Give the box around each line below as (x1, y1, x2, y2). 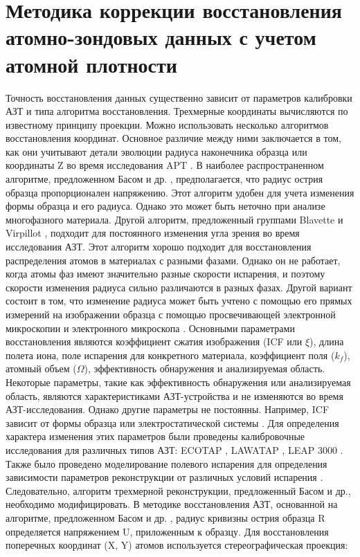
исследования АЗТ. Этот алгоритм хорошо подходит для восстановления (6, 239, 312, 254)
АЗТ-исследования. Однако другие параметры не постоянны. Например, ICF (6, 402, 330, 417)
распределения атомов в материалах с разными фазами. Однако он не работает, (6, 253, 341, 267)
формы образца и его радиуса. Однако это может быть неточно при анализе (6, 199, 325, 213)
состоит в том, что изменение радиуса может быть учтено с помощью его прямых (6, 293, 352, 308)
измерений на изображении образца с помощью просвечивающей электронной (6, 307, 336, 321)
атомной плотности (6, 50, 177, 78)
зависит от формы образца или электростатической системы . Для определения (6, 415, 339, 430)
